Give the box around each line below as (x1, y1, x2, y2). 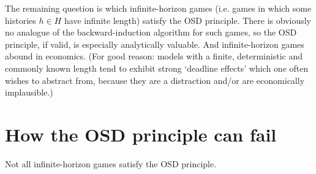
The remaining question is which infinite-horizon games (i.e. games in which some (5, 2, 312, 14)
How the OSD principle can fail (5, 121, 277, 146)
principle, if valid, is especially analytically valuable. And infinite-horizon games (5, 37, 304, 50)
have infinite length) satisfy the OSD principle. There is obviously (64, 13, 312, 26)
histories (5, 13, 36, 26)
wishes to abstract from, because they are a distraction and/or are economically (5, 74, 305, 86)
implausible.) (5, 86, 53, 99)
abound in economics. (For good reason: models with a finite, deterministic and (5, 50, 303, 62)
